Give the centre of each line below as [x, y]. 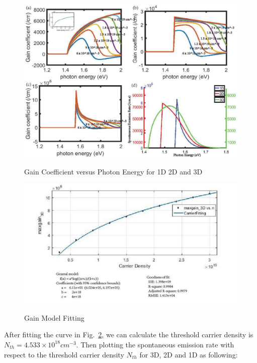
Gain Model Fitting [54, 317]
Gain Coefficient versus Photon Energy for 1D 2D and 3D [113, 171]
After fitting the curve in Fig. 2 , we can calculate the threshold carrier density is [129, 335]
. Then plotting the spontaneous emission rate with [155, 344]
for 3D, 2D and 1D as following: [189, 354]
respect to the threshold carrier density [64, 354]
